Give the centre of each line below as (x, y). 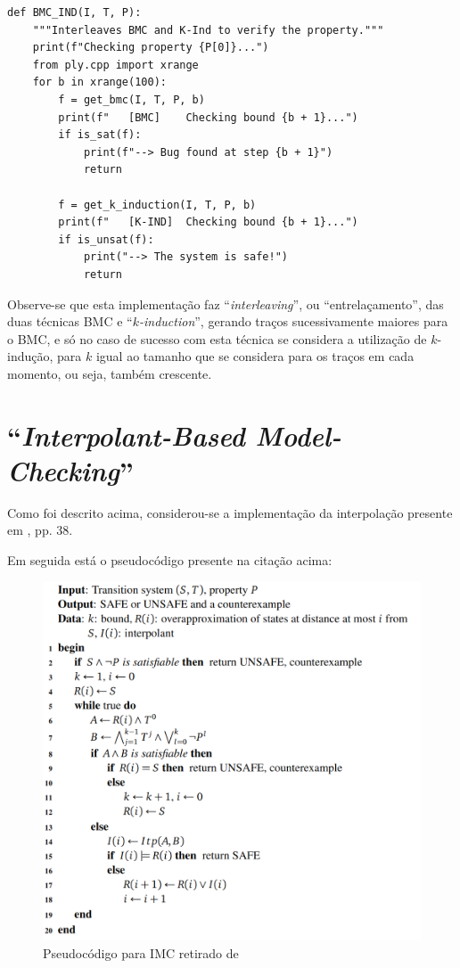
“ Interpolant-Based (126, 435)
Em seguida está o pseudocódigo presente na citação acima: (170, 559)
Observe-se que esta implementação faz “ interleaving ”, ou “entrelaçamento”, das (226, 304)
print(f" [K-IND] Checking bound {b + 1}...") (208, 222)
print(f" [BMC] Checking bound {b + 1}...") (208, 117)
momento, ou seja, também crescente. (110, 373)
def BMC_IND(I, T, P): (74, 12)
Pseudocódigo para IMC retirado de (141, 952)
